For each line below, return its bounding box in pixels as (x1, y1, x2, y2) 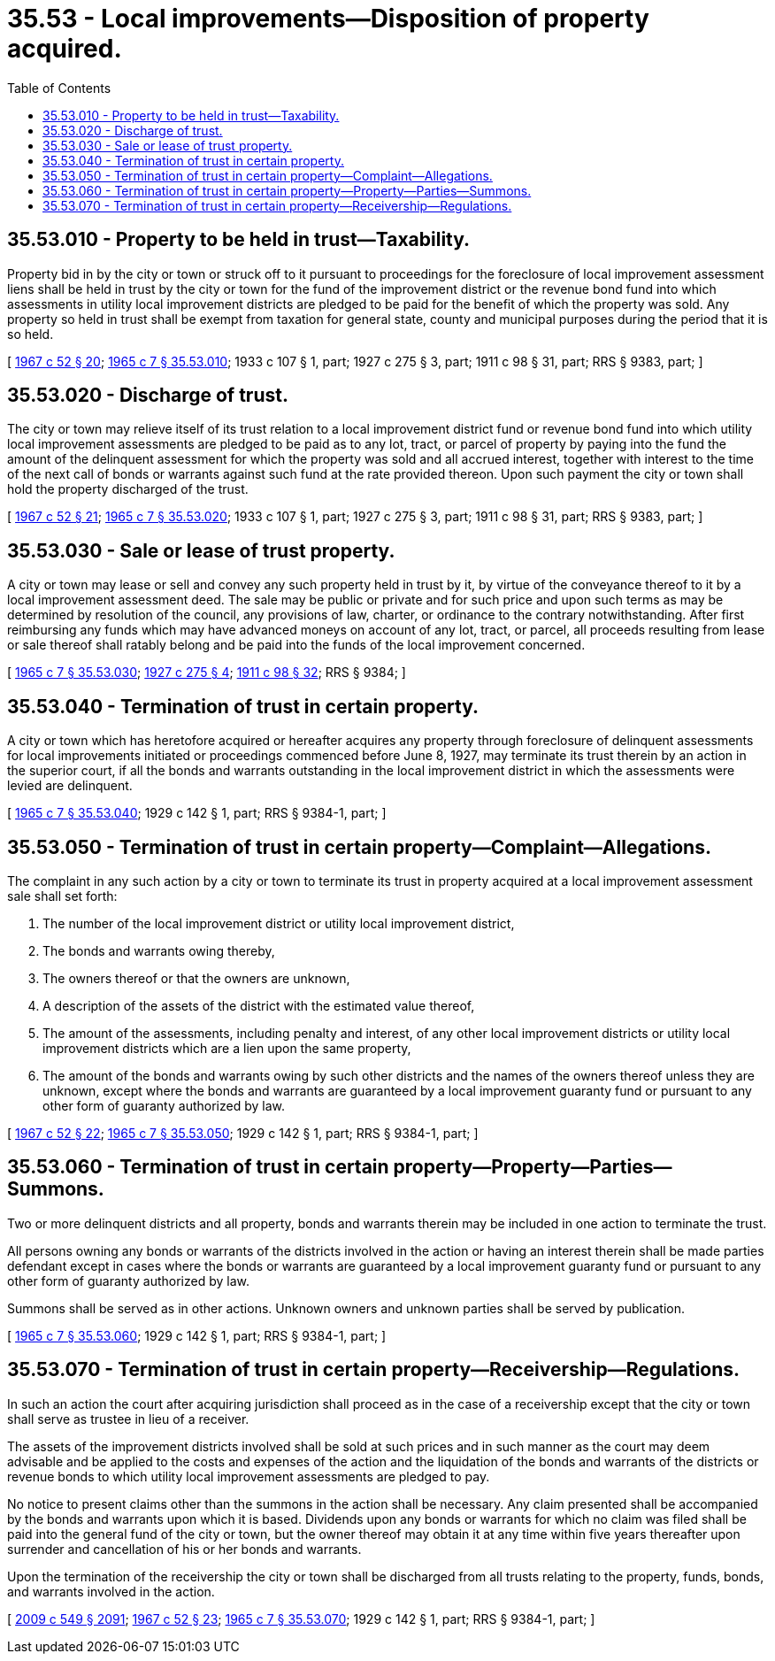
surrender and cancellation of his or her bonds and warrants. (7, 1541, 362, 1557)
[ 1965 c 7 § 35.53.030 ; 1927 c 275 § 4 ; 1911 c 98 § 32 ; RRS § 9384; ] (7, 665, 406, 681)
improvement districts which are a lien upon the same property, (42, 1040, 411, 1056)
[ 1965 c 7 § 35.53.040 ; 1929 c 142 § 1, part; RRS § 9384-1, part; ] (7, 805, 387, 821)
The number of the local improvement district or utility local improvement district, (42, 915, 515, 931)
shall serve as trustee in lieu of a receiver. (7, 1411, 249, 1426)
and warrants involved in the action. (7, 1583, 215, 1599)
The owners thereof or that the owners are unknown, (42, 970, 350, 986)
